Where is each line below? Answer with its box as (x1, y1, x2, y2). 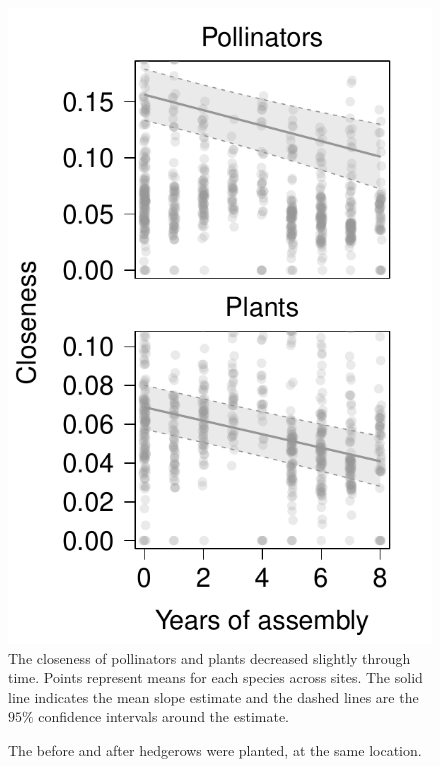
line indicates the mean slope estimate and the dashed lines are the (8, 686, 419, 707)
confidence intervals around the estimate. (38, 706, 290, 727)
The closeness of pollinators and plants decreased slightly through (8, 647, 411, 668)
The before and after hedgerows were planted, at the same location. (8, 739, 422, 760)
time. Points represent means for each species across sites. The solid (8, 667, 423, 688)
